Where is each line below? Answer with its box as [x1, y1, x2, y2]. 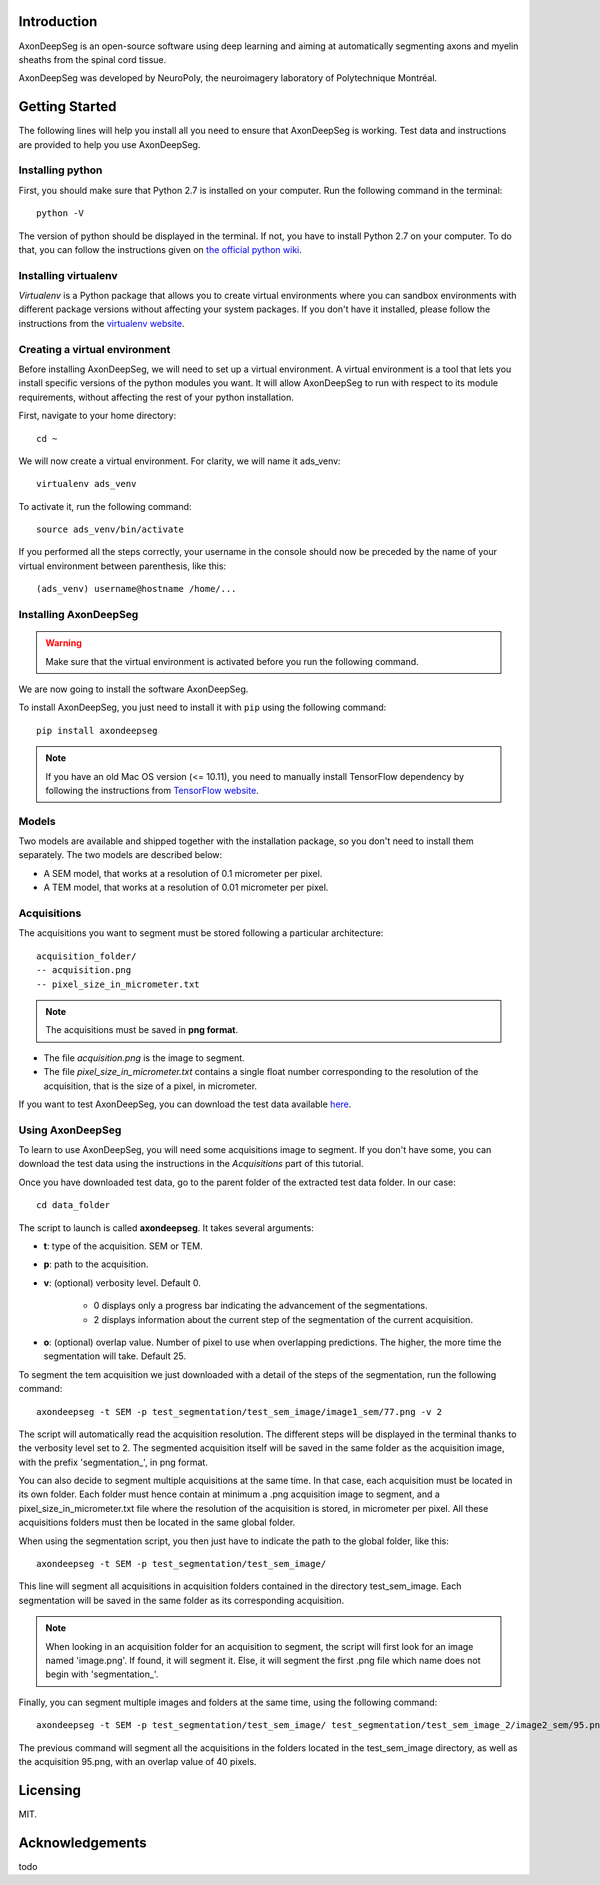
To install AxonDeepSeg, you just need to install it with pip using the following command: [18, 701, 387, 714]
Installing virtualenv [18, 268, 118, 282]
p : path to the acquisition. [43, 1258, 149, 1270]
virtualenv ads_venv [36, 478, 137, 490]
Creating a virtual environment [18, 342, 171, 356]
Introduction [18, 13, 98, 30]
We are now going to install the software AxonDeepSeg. [18, 683, 249, 695]
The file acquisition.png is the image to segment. [43, 1051, 245, 1064]
